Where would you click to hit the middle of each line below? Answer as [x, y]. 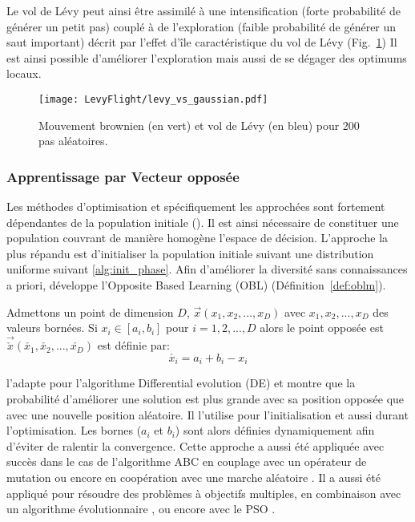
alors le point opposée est [322, 328]
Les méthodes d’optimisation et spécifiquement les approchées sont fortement [196, 206]
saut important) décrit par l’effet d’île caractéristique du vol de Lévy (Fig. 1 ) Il [202, 42]
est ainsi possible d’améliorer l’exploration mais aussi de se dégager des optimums [207, 57]
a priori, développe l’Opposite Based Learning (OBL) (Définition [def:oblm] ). [196, 285]
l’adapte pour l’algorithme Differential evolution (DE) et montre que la [181, 383]
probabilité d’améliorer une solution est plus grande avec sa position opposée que [205, 399]
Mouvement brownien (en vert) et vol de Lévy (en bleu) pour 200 [199, 125]
